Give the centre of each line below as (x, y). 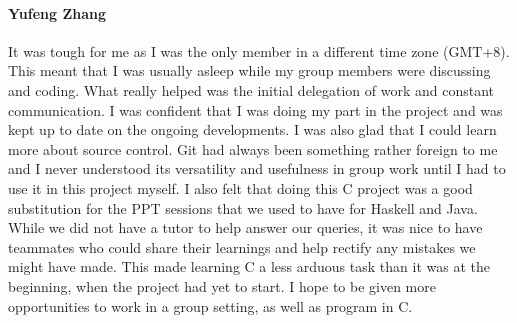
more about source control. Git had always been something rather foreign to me (253, 148)
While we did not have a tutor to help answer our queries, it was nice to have (245, 227)
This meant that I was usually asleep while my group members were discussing (249, 70)
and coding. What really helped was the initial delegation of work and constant (251, 89)
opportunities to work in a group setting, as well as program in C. (210, 305)
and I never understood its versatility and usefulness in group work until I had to (257, 168)
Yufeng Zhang (57, 12)
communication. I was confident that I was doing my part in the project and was (255, 109)
